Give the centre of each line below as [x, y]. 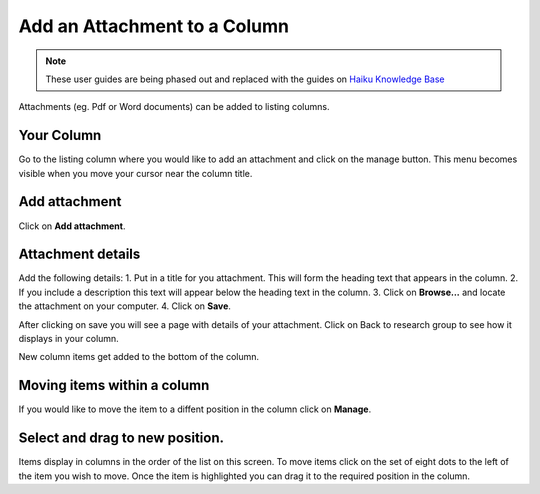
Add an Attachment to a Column [154, 26]
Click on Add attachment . [72, 226]
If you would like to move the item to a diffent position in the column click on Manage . [195, 409]
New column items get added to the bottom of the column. [139, 357]
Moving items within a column [114, 385]
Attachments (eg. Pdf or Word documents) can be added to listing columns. [174, 107]
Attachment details [79, 254]
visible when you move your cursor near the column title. [135, 173]
